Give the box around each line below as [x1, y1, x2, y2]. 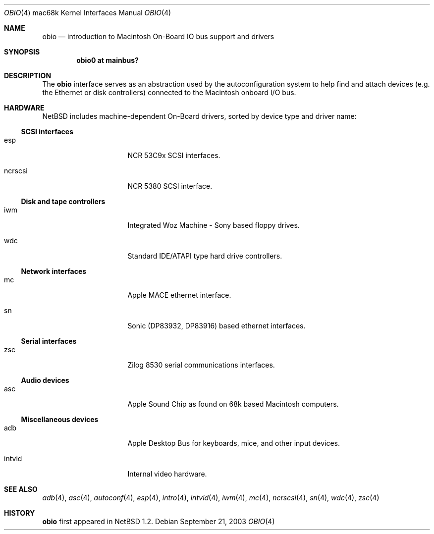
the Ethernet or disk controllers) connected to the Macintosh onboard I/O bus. [42, 88, 296, 97]
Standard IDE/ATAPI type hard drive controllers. [127, 252, 282, 260]
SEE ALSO [4, 485, 38, 493]
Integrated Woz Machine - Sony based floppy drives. [127, 221, 300, 229]
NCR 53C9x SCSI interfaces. [127, 151, 220, 160]
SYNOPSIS [4, 48, 40, 56]
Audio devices [21, 376, 69, 384]
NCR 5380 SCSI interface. [127, 182, 213, 190]
